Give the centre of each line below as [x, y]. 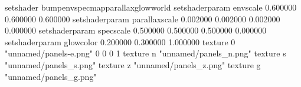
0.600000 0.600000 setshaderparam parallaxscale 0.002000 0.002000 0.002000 [143, 19]
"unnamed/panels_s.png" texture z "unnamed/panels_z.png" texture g [133, 64]
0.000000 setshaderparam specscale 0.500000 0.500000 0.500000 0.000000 [136, 30]
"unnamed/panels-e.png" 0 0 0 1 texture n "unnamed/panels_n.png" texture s [145, 53]
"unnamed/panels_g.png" [51, 76]
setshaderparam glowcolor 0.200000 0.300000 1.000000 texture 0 [120, 41]
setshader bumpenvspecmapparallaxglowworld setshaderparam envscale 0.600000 [151, 7]
